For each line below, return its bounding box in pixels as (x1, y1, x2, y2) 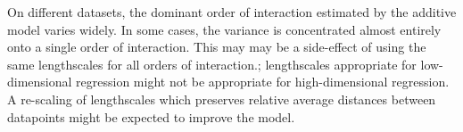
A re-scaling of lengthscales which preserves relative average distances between (7, 89, 436, 108)
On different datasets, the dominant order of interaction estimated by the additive (7, 3, 457, 21)
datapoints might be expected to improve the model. (7, 107, 295, 126)
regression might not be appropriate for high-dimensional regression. (76, 72, 450, 91)
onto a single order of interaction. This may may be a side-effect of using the (7, 37, 426, 56)
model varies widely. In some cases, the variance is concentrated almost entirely (7, 20, 442, 38)
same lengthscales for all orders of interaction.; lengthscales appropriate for (7, 54, 417, 73)
